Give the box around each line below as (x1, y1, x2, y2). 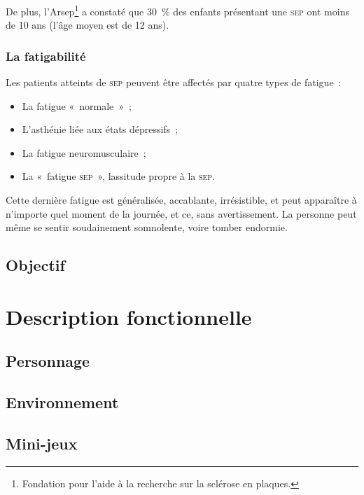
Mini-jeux (6, 432, 78, 454)
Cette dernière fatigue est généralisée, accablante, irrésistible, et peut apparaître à (6, 193, 357, 207)
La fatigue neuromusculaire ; (22, 145, 146, 160)
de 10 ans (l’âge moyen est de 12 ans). (6, 18, 169, 32)
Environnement (6, 391, 119, 413)
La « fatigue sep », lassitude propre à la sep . (22, 169, 216, 183)
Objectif (6, 254, 65, 276)
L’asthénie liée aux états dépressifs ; (22, 122, 178, 137)
